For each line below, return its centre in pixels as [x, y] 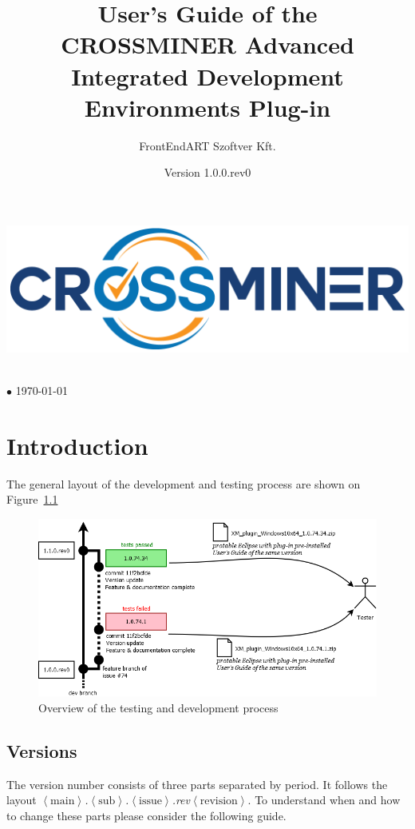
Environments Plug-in [207, 107]
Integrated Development [207, 76]
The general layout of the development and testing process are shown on [184, 483]
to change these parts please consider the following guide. [146, 815]
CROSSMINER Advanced [207, 44]
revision [219, 801]
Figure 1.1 [32, 499]
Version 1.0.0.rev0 [207, 172]
